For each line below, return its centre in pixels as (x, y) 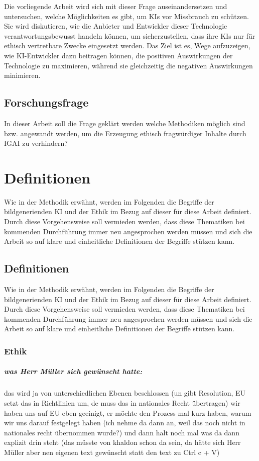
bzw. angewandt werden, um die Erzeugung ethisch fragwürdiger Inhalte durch (125, 133)
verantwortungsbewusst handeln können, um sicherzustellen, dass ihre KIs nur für (130, 35)
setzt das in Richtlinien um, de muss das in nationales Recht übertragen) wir (122, 403)
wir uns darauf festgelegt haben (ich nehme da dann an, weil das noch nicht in (125, 423)
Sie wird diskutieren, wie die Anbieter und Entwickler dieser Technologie (116, 26)
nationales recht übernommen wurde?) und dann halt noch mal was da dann (122, 432)
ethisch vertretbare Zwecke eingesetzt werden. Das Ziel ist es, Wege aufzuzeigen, (127, 45)
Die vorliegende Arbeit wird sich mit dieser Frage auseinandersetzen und (116, 6)
